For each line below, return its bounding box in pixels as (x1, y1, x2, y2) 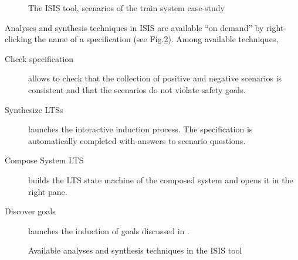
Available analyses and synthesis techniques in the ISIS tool (28, 244, 242, 256)
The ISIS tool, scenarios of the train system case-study (28, 2, 225, 13)
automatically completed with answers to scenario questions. (28, 134, 246, 146)
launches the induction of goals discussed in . (28, 224, 189, 237)
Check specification (5, 52, 74, 64)
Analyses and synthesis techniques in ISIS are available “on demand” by (5, 21, 264, 33)
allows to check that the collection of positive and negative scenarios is (28, 72, 282, 84)
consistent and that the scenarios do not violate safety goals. (28, 83, 246, 95)
